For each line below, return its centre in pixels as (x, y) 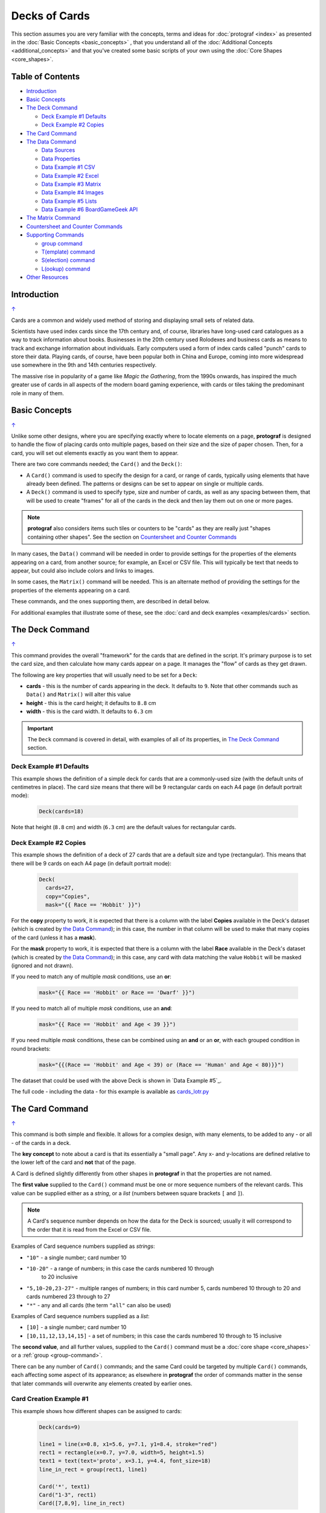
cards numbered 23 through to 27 (68, 1297)
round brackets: (31, 1049)
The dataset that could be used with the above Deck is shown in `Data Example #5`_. (117, 1080)
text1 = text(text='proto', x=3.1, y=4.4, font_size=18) (125, 1461)
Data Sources (58, 150)
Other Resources (47, 277)
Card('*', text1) (65, 1486)
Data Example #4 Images (72, 192)
